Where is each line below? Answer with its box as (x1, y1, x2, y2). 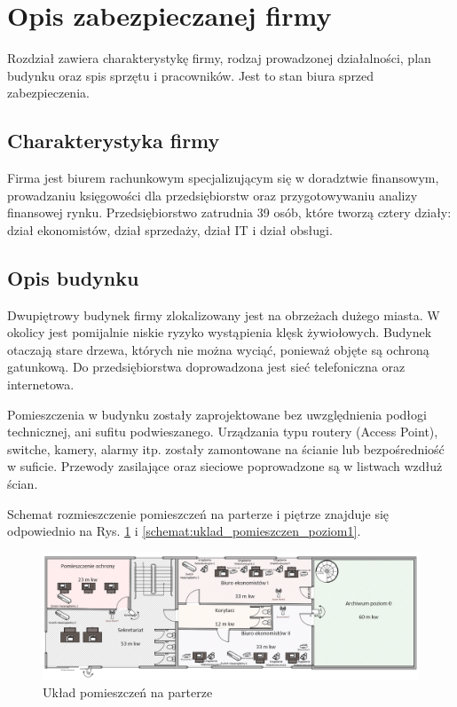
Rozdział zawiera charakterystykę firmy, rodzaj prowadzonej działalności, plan (7, 49, 431, 67)
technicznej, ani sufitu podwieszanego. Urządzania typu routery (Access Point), (7, 422, 438, 441)
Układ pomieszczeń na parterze (43, 682, 213, 701)
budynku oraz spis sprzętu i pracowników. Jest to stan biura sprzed (7, 66, 374, 84)
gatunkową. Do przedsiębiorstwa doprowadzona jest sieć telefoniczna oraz (7, 357, 406, 376)
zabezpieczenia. (7, 83, 90, 102)
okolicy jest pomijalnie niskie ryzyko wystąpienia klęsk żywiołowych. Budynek (7, 323, 432, 342)
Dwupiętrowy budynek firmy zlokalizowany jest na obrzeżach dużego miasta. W (7, 305, 440, 324)
